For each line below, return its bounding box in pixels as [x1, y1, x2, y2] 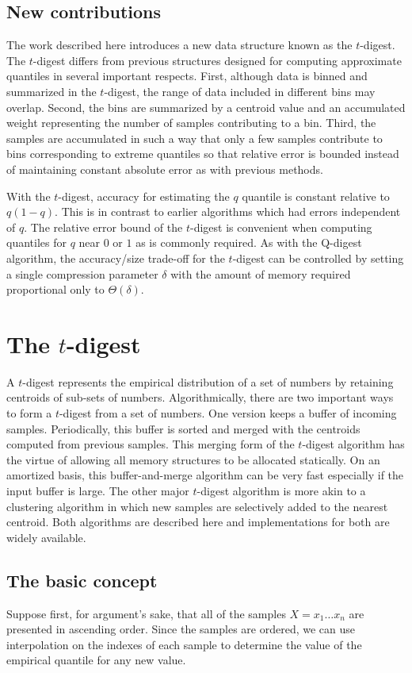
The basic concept [6, 567, 158, 592]
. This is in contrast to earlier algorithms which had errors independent [55, 203, 401, 220]
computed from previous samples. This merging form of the [6, 436, 295, 452]
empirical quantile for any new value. [6, 652, 186, 668]
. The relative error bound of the [24, 218, 183, 235]
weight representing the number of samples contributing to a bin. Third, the [6, 114, 376, 131]
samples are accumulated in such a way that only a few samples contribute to [6, 129, 383, 146]
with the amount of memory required [170, 265, 351, 282]
